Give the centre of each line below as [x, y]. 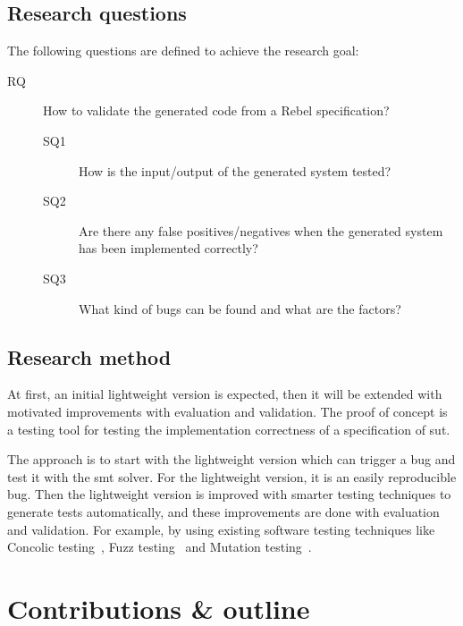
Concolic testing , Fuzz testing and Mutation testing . [160, 547]
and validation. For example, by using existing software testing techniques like [221, 529]
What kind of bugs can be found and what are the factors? [240, 308]
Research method [89, 356]
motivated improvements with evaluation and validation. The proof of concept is [227, 411]
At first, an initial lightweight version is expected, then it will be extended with [225, 394]
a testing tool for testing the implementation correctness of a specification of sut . [229, 429]
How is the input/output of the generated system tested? [235, 170]
